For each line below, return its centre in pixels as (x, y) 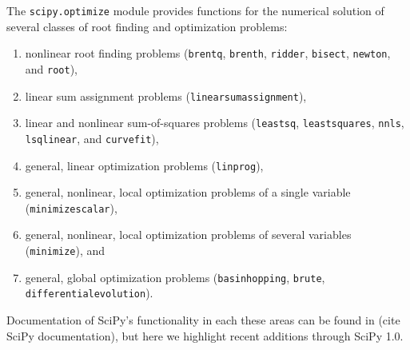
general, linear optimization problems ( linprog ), (144, 165)
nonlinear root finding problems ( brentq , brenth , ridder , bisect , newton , (208, 53)
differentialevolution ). (89, 293)
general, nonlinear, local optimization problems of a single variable (188, 192)
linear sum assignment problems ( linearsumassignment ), (166, 95)
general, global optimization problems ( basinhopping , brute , (175, 277)
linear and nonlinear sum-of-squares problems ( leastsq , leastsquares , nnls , (215, 123)
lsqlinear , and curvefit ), (92, 138)
